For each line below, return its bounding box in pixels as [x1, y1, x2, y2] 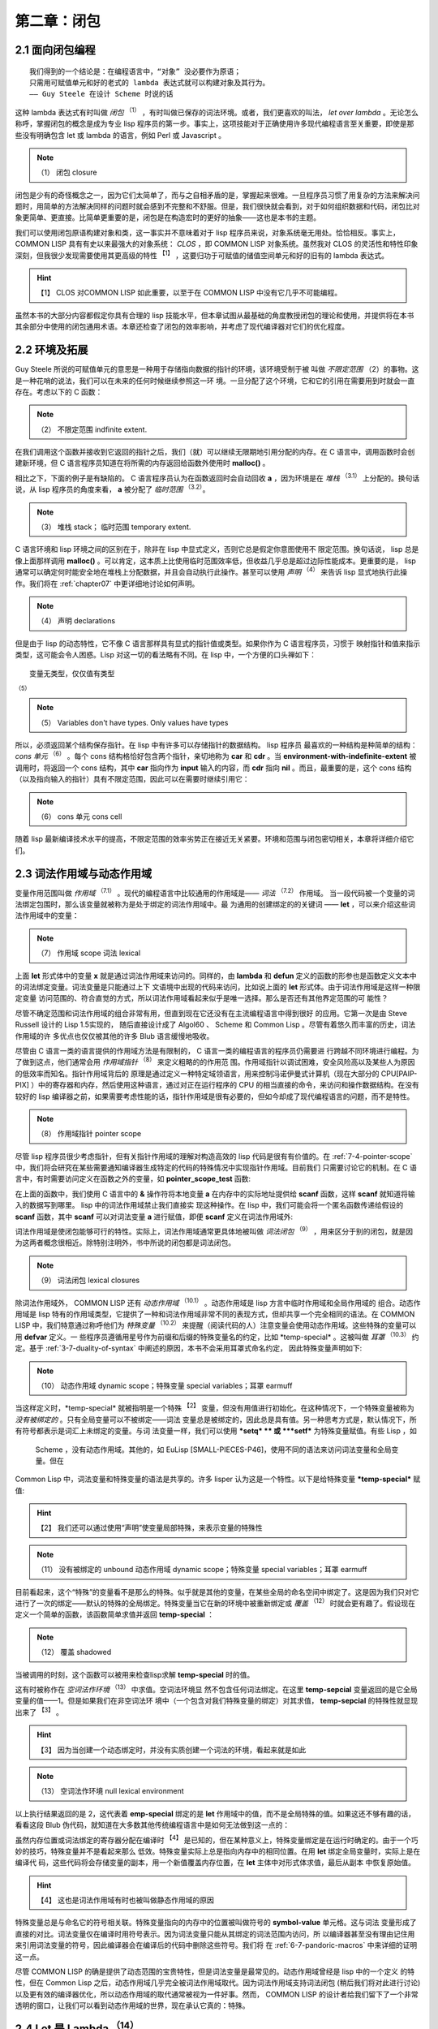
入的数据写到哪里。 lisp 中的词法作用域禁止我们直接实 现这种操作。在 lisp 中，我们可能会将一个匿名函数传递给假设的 [15, 1200, 404, 1210]
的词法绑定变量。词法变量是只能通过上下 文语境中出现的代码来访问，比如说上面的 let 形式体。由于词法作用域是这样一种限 [15, 982, 421, 992]
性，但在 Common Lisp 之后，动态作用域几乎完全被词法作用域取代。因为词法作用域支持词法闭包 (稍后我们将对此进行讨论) [15, 1978, 421, 1988]
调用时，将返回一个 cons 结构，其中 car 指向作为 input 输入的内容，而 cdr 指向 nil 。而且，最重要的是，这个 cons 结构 [15, 763, 412, 773]
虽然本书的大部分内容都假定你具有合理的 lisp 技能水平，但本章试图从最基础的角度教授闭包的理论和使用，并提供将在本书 [15, 310, 414, 320]
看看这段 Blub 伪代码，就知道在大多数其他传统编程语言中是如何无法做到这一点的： [15, 1820, 290, 1830]
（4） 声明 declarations [36, 616, 116, 626]
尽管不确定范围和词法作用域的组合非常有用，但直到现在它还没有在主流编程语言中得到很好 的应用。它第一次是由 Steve [15, 1008, 407, 1018]
